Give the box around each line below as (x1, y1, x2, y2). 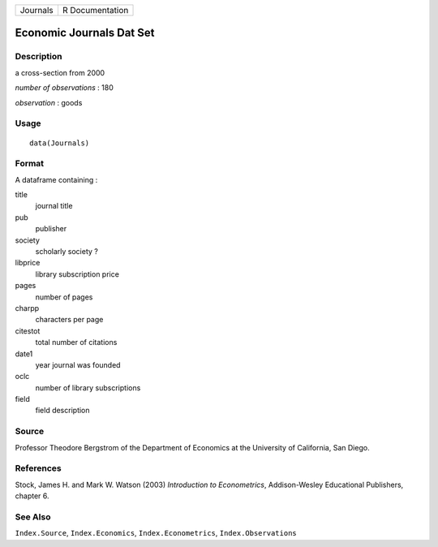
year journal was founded (35, 360, 121, 369)
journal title (35, 201, 73, 211)
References (15, 463, 62, 474)
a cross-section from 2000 (15, 67, 105, 77)
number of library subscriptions (35, 382, 141, 393)
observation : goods (15, 97, 83, 107)
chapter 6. (15, 491, 49, 501)
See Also (15, 511, 51, 523)
